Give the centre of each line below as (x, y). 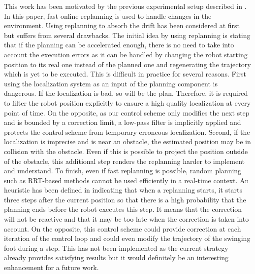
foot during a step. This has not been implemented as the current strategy (116, 248)
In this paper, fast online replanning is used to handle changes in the (108, 16)
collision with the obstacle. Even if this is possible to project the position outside (126, 151)
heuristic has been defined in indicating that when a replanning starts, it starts (123, 190)
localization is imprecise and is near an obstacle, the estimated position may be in (127, 141)
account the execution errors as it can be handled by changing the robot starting (126, 54)
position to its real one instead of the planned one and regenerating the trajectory (127, 64)
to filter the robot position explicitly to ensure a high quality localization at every (127, 102)
